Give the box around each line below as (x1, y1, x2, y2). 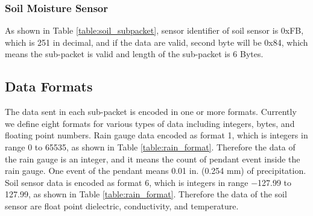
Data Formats (5, 77, 93, 96)
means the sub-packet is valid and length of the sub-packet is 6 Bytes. (5, 48, 264, 60)
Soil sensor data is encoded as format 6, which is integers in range (5, 176, 248, 188)
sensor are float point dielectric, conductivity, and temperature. (5, 199, 239, 212)
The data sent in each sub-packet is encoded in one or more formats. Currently (5, 105, 297, 118)
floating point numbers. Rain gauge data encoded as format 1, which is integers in (5, 129, 308, 141)
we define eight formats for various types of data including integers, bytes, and (5, 117, 295, 129)
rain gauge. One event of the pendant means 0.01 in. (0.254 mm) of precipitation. (5, 164, 306, 177)
